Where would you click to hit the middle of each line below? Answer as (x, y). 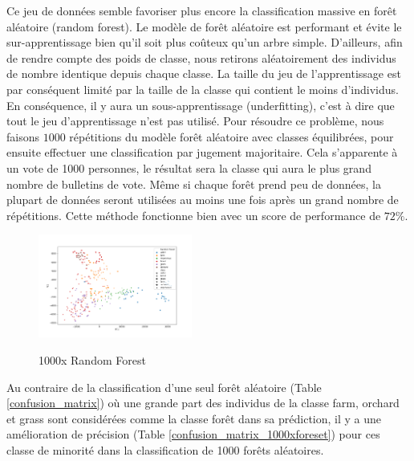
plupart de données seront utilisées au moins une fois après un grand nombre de (203, 200)
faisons (23, 136)
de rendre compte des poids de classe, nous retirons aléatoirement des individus (201, 57)
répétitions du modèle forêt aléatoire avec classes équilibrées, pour (231, 136)
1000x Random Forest (92, 360)
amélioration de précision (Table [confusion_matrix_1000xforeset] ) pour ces (193, 434)
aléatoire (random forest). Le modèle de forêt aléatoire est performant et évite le (204, 26)
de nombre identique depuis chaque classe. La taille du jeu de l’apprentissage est (204, 73)
